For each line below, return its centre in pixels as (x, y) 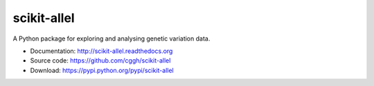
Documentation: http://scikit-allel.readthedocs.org (101, 51)
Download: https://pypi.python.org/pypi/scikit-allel (102, 70)
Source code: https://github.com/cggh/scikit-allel (100, 61)
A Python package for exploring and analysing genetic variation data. (112, 39)
